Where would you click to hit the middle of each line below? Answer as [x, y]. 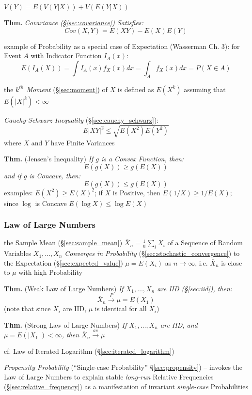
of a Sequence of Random [205, 243]
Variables [18, 253]
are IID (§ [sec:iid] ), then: [195, 288]
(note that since [27, 308]
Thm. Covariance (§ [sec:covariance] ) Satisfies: [74, 22]
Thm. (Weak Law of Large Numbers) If [64, 288]
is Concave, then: [55, 175]
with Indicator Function [66, 55]
